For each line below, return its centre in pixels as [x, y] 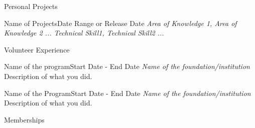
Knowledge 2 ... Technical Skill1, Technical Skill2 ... [84, 33]
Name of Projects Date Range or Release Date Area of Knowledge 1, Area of [120, 23]
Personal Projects [31, 6]
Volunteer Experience [37, 49]
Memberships [24, 119]
